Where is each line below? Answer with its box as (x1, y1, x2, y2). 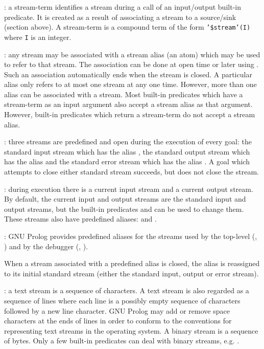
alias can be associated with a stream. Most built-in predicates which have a (4, 89, 243, 99)
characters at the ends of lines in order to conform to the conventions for (4, 315, 232, 326)
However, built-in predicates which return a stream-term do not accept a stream (4, 109, 255, 120)
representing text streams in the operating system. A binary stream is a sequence (4, 325, 258, 336)
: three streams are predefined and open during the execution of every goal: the (4, 136, 252, 147)
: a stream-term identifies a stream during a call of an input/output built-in (4, 2, 241, 12)
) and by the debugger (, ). (4, 241, 88, 251)
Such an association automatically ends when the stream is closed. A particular (4, 69, 252, 79)
